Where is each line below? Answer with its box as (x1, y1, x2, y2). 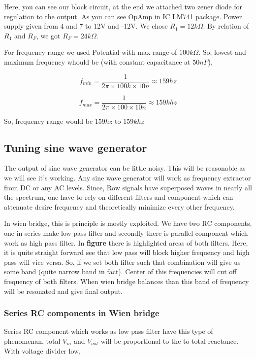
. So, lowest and (198, 47, 246, 57)
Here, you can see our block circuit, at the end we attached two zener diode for (4, 1, 242, 11)
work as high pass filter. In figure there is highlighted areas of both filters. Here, (4, 237, 248, 248)
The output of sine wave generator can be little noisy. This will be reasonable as (4, 163, 246, 173)
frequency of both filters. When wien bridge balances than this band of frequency (4, 276, 249, 287)
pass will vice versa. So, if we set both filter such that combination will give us (4, 256, 241, 267)
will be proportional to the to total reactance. (100, 336, 239, 346)
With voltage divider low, (4, 345, 81, 356)
